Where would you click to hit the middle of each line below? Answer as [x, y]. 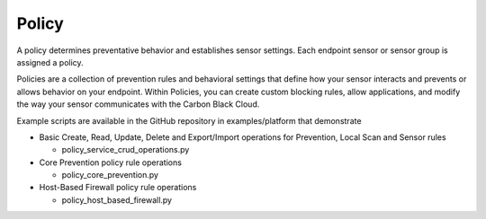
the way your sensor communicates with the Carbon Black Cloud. [138, 104]
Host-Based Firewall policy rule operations [118, 188]
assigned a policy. [50, 62]
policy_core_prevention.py [110, 175]
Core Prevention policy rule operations [110, 162]
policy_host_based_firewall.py [117, 200]
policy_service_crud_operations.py [126, 150]
